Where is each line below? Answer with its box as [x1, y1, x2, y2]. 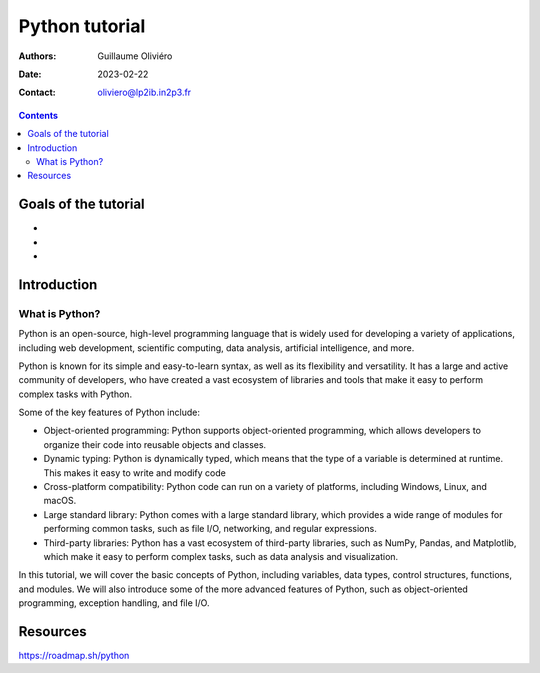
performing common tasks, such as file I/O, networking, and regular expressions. [43, 523, 377, 535]
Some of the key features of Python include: [18, 406, 200, 419]
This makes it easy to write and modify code [43, 466, 227, 479]
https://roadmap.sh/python [18, 650, 130, 662]
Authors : [18, 50, 57, 62]
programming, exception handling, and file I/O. [18, 597, 210, 609]
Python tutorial [18, 15, 146, 37]
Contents [18, 109, 59, 121]
